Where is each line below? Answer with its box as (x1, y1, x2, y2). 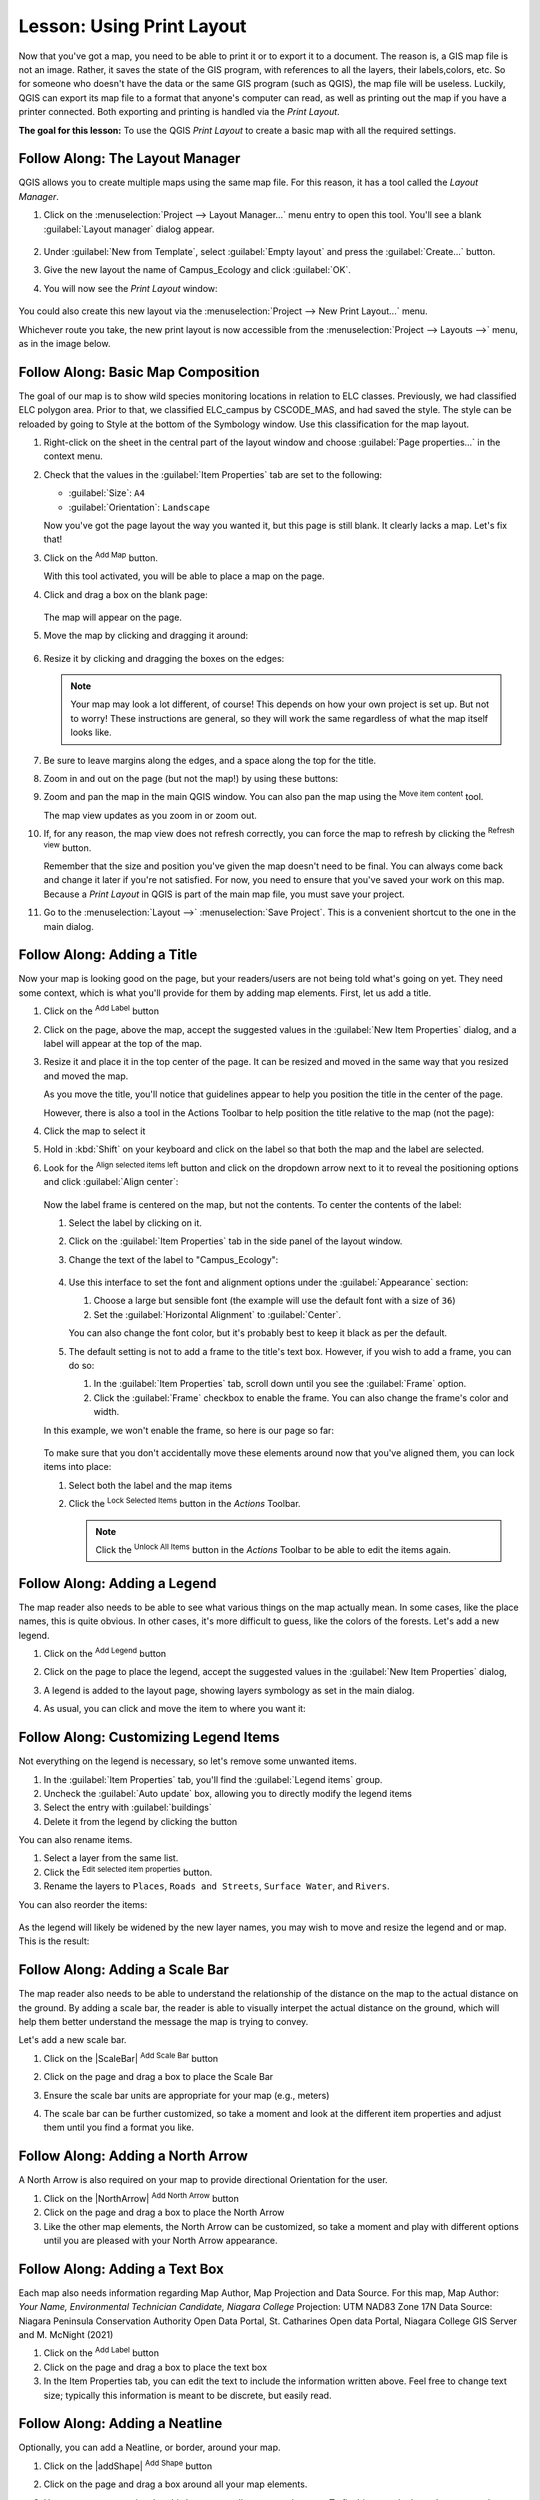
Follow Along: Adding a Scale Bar (18, 1961, 230, 1979)
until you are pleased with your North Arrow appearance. (43, 2234, 279, 2246)
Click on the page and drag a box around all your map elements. (43, 2478, 308, 2490)
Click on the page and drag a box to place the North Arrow (43, 2206, 285, 2219)
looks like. (70, 726, 112, 739)
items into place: (43, 1461, 112, 1473)
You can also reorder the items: (18, 1898, 148, 1910)
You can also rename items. (18, 1834, 133, 1846)
